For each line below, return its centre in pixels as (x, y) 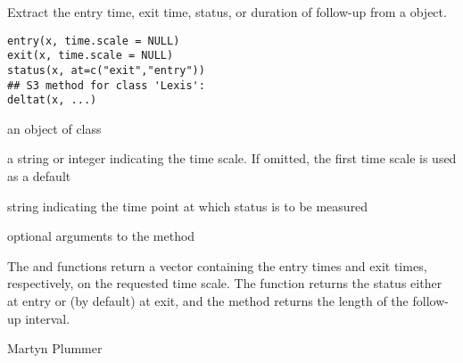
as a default (39, 176)
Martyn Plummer (55, 348)
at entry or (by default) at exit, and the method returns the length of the (208, 301)
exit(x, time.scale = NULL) (91, 56)
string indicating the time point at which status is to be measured (188, 206)
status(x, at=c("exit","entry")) (106, 70)
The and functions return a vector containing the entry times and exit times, (217, 265)
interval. (48, 318)
